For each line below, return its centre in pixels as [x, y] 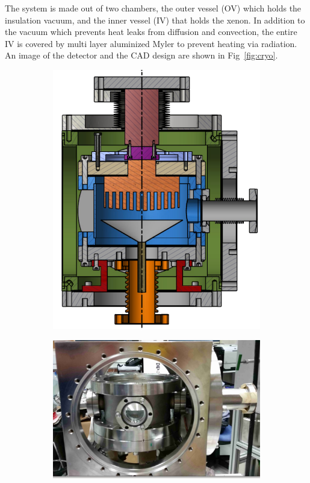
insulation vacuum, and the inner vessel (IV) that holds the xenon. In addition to [155, 20]
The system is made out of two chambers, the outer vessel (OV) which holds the [153, 8]
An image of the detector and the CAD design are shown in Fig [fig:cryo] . [141, 55]
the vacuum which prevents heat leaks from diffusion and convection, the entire [151, 32]
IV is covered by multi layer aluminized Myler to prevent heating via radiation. [151, 43]
